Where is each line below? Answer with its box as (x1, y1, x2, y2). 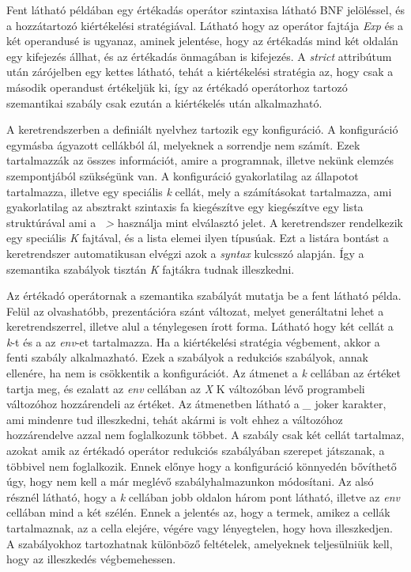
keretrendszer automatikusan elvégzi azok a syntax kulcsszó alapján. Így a (6, 244, 364, 261)
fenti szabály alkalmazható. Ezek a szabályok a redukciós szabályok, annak (6, 349, 368, 366)
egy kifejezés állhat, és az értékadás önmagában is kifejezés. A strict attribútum (6, 47, 392, 64)
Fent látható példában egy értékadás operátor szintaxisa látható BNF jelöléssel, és (6, 2, 405, 17)
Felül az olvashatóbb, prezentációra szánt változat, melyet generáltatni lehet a (6, 302, 384, 319)
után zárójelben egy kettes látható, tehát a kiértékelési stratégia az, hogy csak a (6, 63, 394, 80)
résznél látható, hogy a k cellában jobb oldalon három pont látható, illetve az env (6, 488, 400, 505)
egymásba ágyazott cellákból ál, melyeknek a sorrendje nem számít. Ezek (6, 136, 360, 153)
